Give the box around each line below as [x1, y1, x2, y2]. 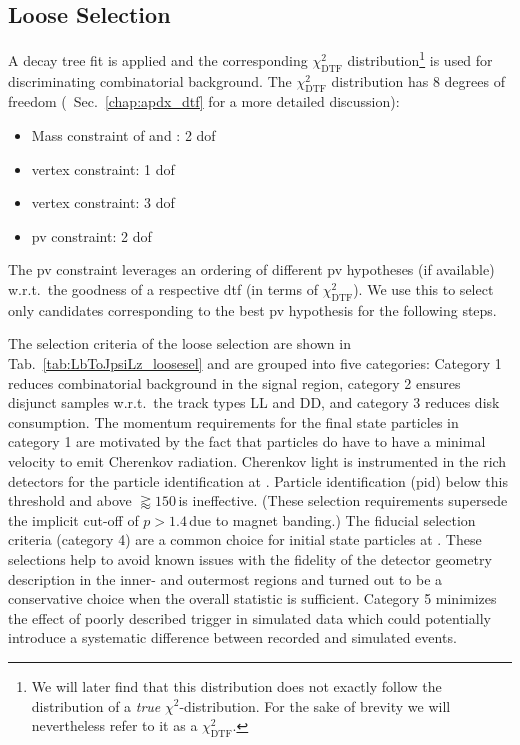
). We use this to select [353, 279, 494, 300]
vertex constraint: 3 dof [31, 192, 175, 213]
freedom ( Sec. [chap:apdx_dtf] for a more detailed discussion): [8, 91, 400, 112]
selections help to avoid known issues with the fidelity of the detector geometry [8, 548, 492, 569]
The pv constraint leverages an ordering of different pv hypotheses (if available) [8, 259, 495, 280]
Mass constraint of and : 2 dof [31, 125, 216, 146]
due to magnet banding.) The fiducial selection [189, 509, 476, 530]
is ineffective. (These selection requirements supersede [178, 490, 508, 511]
